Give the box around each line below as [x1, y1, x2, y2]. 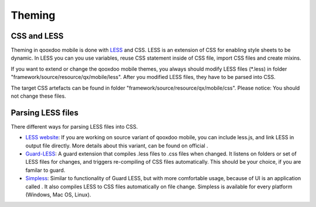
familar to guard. [25, 167, 66, 174]
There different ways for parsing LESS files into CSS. [11, 123, 138, 130]
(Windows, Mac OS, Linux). [25, 191, 91, 198]
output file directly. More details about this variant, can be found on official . [25, 142, 208, 149]
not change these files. [11, 92, 67, 99]
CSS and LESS [11, 31, 64, 41]
